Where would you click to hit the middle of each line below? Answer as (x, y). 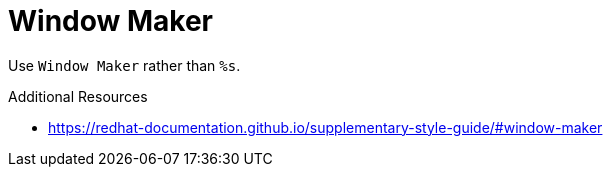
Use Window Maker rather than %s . (124, 65)
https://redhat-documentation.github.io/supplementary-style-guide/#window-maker (325, 127)
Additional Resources (78, 96)
